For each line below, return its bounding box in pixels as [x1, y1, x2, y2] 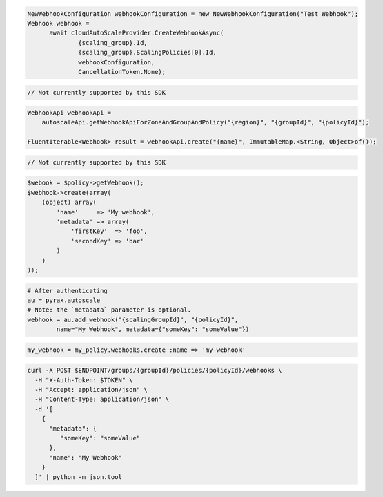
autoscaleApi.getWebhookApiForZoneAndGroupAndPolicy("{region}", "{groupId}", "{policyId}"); [41, 118, 369, 126]
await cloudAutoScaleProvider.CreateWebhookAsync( [49, 29, 224, 37]
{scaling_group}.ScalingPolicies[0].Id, [78, 48, 217, 57]
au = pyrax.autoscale [27, 296, 101, 304]
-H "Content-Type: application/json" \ [35, 395, 170, 404]
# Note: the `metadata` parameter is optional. [27, 306, 191, 314]
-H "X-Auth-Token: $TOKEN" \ [35, 376, 134, 384]
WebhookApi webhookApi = [27, 109, 112, 117]
